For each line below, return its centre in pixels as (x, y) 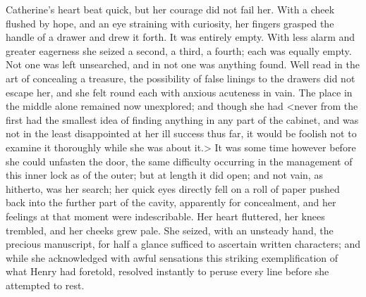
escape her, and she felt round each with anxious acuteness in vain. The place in (179, 92)
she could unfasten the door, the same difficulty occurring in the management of (179, 161)
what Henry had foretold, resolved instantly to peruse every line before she (167, 271)
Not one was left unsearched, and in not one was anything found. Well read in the (183, 64)
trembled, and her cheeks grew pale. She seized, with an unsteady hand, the (170, 230)
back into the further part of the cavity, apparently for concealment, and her (171, 202)
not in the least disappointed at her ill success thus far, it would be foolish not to (181, 133)
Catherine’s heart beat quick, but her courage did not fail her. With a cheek (170, 9)
